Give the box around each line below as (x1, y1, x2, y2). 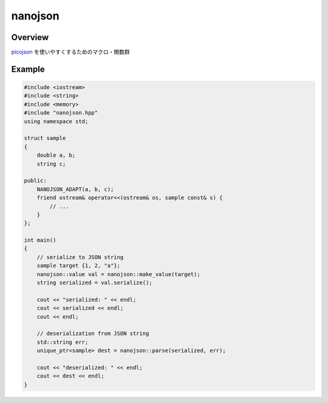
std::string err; (36, 339, 89, 345)
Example (11, 64, 45, 74)
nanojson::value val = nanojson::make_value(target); (36, 271, 200, 277)
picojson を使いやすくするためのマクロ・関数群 (11, 49, 130, 56)
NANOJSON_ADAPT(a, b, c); (36, 186, 114, 192)
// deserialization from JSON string (36, 330, 149, 337)
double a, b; (36, 152, 76, 159)
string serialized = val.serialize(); (36, 279, 152, 286)
